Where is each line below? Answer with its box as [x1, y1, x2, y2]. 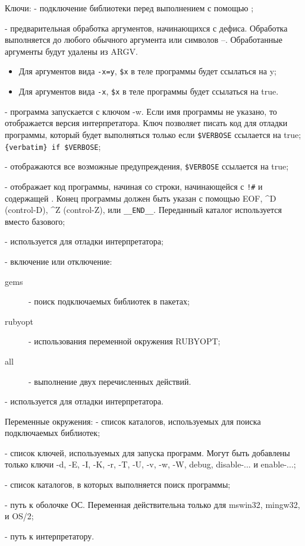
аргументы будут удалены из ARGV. [5, 45, 138, 57]
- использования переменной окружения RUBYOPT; [29, 335, 221, 347]
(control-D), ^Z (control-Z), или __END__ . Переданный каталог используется [5, 203, 282, 216]
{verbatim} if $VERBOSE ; [5, 140, 101, 152]
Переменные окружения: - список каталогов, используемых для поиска [5, 415, 261, 427]
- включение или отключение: [5, 255, 112, 267]
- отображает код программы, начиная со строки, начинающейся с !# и [5, 180, 263, 192]
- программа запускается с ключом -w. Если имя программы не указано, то [5, 105, 277, 117]
